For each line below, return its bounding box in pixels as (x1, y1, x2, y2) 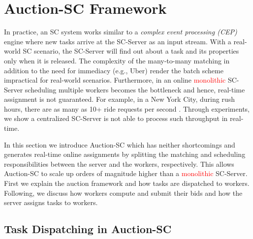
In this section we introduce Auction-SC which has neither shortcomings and (4, 139, 235, 149)
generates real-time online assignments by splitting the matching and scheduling (4, 149, 246, 159)
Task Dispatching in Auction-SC (4, 221, 172, 237)
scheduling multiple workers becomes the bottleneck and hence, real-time (25, 84, 245, 94)
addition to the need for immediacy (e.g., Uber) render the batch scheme (4, 65, 223, 75)
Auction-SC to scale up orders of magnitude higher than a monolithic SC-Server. (4, 168, 248, 179)
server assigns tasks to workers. (4, 197, 98, 208)
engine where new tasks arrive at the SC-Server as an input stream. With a (4, 36, 231, 46)
